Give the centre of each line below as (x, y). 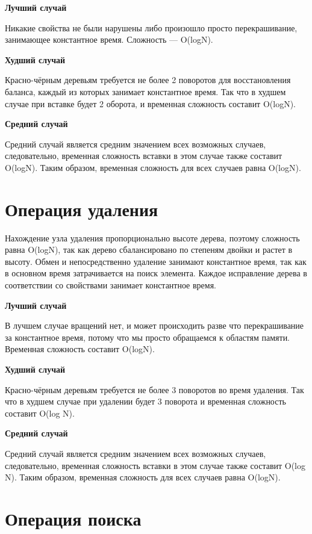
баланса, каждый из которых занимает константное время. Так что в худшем (145, 91)
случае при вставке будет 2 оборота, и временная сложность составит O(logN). (150, 103)
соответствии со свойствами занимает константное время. (111, 285)
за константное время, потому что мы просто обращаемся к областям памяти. (148, 337)
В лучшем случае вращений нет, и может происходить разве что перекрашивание (154, 325)
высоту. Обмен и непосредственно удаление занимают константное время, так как (156, 261)
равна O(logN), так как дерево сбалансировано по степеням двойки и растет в (149, 250)
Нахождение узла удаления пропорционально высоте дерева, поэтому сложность (152, 238)
